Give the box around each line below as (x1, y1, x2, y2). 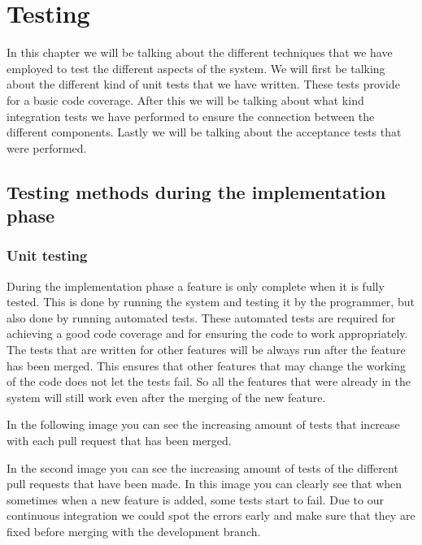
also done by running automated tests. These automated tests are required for (7, 309, 396, 326)
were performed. (7, 139, 87, 156)
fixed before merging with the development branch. (7, 522, 261, 539)
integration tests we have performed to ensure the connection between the (7, 107, 375, 124)
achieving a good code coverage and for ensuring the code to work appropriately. (7, 325, 408, 342)
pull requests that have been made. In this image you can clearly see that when (7, 475, 402, 492)
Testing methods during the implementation (7, 179, 386, 204)
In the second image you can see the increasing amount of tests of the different (7, 459, 398, 476)
